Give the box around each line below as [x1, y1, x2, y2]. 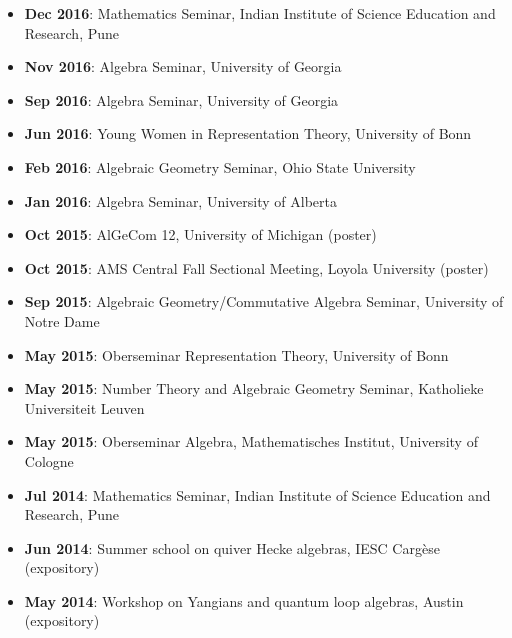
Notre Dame [24, 310, 100, 331]
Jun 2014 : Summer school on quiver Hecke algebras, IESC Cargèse [24, 537, 440, 558]
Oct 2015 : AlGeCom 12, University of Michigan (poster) [24, 224, 377, 245]
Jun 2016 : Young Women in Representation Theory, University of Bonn [24, 123, 472, 144]
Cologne [24, 450, 74, 471]
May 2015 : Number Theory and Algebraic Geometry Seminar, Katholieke [24, 378, 484, 399]
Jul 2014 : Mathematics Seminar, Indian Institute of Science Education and [24, 484, 491, 505]
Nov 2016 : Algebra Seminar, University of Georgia [24, 56, 342, 77]
